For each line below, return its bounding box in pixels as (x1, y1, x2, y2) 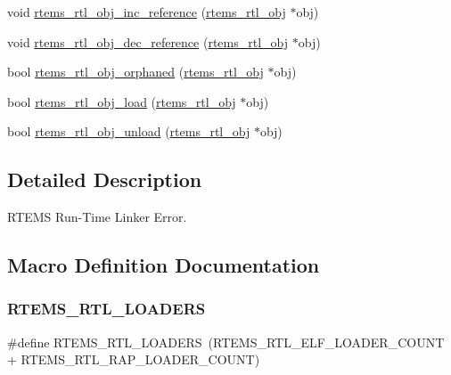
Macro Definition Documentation (7, 251, 320, 279)
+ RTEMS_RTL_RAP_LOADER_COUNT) (7, 350, 260, 369)
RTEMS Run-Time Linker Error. (7, 208, 187, 226)
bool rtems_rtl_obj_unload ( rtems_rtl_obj (7, 122, 250, 141)
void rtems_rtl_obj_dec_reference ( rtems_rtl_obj (7, 32, 289, 51)
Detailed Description (7, 166, 202, 193)
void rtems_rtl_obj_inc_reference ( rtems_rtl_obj (7, 3, 286, 20)
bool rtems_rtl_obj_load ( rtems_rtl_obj (7, 92, 236, 110)
